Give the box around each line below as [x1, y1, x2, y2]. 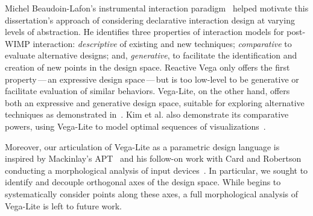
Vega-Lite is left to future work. [5, 199, 122, 212]
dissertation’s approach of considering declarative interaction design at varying [5, 13, 295, 26]
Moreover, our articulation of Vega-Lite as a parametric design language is [5, 140, 280, 153]
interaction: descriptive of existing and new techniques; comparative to [33, 37, 292, 49]
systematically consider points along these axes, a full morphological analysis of [5, 187, 299, 200]
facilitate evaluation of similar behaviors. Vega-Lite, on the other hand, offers [5, 84, 290, 97]
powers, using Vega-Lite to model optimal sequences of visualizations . [5, 119, 266, 132]
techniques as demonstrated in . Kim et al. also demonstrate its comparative [5, 108, 289, 121]
